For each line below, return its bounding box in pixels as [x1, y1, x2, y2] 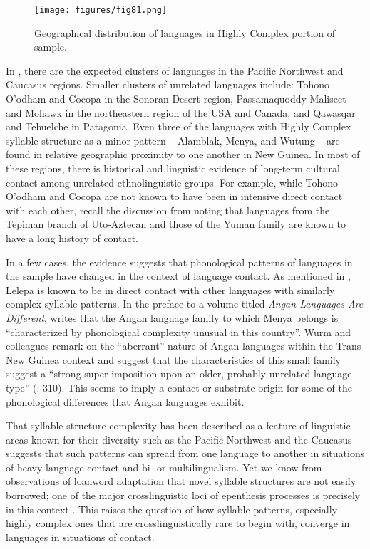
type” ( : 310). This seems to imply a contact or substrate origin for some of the [6, 380, 352, 394]
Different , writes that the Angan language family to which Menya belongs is [6, 310, 339, 325]
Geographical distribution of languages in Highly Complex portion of [34, 25, 336, 40]
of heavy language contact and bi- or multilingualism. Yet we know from [6, 459, 322, 474]
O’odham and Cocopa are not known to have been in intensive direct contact [6, 189, 343, 204]
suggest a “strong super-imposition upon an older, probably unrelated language [6, 366, 352, 381]
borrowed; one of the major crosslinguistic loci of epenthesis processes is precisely [6, 488, 361, 503]
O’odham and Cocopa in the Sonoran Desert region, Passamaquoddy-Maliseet [6, 91, 346, 106]
